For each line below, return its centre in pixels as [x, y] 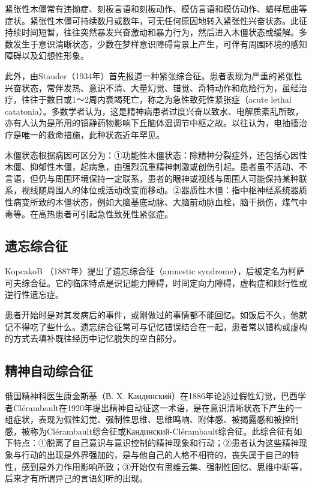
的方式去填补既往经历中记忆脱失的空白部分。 [93, 338]
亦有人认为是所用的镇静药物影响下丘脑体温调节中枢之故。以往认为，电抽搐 [152, 123]
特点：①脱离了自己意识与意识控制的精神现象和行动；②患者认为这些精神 [156, 443]
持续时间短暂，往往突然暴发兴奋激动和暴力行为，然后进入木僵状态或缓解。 [152, 32]
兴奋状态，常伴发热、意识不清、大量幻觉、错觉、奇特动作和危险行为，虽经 [152, 87]
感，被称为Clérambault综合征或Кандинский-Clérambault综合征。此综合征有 [149, 431]
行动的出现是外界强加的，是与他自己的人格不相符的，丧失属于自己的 [156, 455]
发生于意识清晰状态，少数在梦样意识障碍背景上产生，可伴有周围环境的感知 [160, 44]
